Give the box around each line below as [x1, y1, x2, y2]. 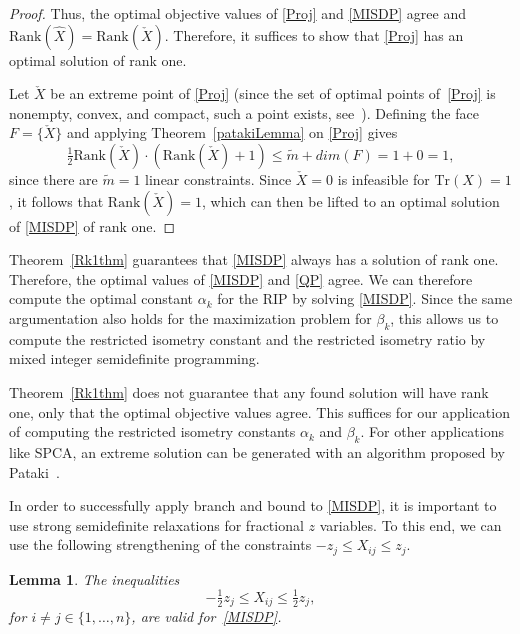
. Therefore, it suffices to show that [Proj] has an [164, 24, 464, 45]
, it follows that [9, 190, 104, 211]
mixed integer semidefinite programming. [9, 348, 260, 369]
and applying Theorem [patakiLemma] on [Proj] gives [66, 122, 398, 143]
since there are [9, 168, 98, 189]
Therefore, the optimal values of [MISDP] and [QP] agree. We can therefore [9, 268, 473, 289]
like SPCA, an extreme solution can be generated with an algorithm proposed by [9, 441, 505, 462]
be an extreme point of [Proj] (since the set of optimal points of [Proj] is [50, 83, 496, 104]
